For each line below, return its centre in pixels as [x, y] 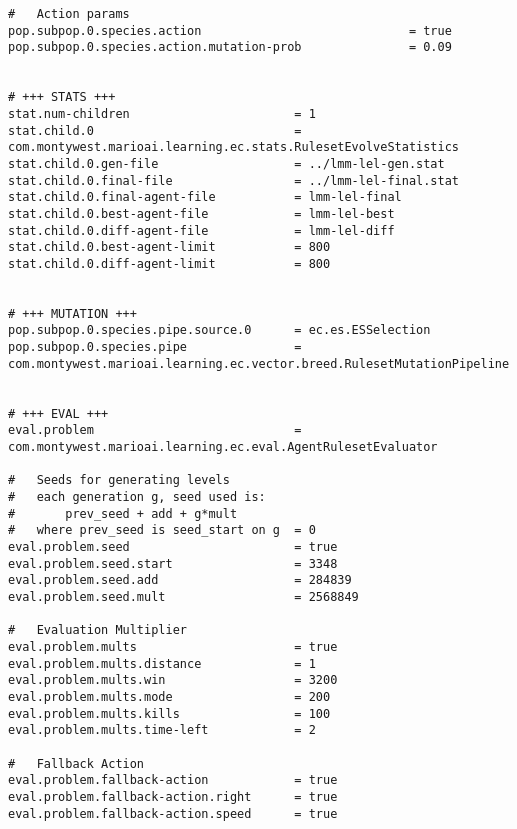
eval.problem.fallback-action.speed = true [173, 813]
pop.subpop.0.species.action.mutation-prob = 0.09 [230, 47]
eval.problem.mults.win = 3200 [173, 680]
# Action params [69, 14]
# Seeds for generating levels [119, 480]
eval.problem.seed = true [173, 547]
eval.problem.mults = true [173, 646]
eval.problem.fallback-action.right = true [173, 796]
